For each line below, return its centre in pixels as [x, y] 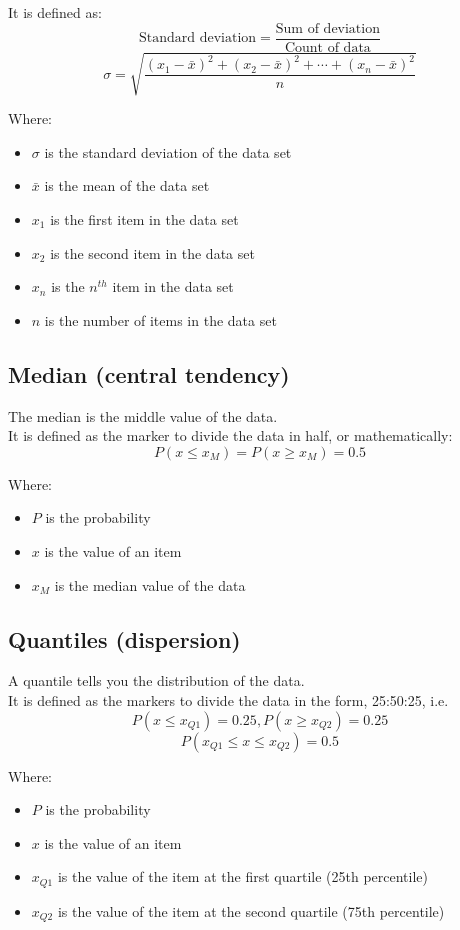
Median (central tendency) [149, 373]
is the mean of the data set [127, 185]
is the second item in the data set [152, 252]
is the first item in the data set [144, 218]
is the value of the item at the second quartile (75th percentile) [251, 910]
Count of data [327, 47]
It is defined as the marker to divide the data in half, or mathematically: [230, 435]
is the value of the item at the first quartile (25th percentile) [243, 876]
